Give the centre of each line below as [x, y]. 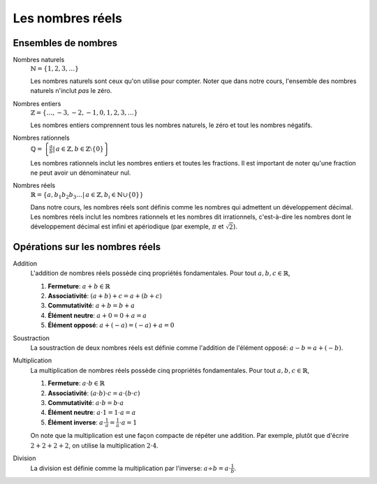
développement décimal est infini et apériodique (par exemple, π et [127, 226]
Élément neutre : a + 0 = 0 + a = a [97, 315]
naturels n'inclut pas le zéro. [71, 91]
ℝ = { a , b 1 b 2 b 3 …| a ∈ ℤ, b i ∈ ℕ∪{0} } [87, 196]
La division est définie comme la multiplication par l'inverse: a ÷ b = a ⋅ [131, 468]
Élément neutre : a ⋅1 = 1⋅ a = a [92, 413]
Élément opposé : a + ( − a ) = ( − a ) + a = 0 [111, 325]
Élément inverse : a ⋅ [77, 422]
